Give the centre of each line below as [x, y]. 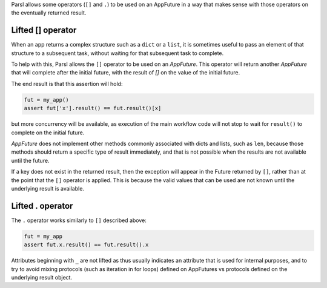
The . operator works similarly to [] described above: [79, 220]
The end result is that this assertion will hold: [67, 83]
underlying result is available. [48, 188]
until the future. [30, 160]
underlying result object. [42, 277]
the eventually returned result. [49, 13]
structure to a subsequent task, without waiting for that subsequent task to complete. [117, 53]
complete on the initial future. [48, 133]
